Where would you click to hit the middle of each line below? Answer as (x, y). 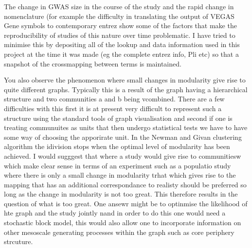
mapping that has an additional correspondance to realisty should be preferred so (125, 184)
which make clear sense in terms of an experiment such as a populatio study (117, 165)
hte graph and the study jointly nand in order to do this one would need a (115, 213)
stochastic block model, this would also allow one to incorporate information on (123, 223)
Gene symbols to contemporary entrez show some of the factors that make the (120, 25)
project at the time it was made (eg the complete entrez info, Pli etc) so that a (121, 54)
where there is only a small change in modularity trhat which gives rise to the (120, 175)
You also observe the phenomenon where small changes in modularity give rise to (125, 80)
